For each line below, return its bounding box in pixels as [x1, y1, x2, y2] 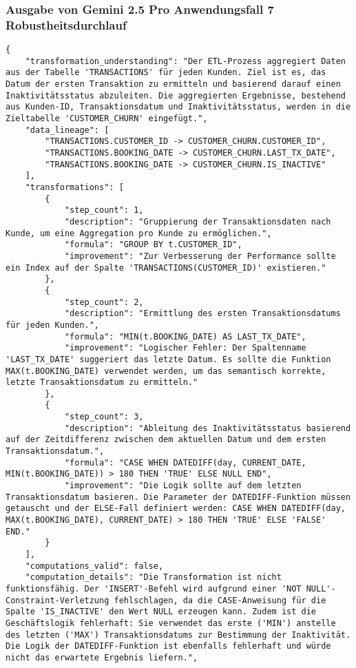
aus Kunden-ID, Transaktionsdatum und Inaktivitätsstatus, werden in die [6, 102, 351, 112]
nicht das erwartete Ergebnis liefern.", [6, 652, 198, 662]
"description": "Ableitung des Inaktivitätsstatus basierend [64, 423, 351, 433]
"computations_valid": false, [25, 561, 164, 571]
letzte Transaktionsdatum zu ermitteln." [6, 377, 198, 388]
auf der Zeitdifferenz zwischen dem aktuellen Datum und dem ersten [6, 435, 326, 445]
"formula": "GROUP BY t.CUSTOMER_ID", [64, 240, 242, 250]
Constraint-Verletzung [6, 595, 109, 605]
